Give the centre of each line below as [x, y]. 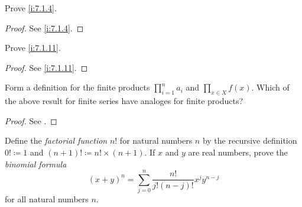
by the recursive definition [250, 140]
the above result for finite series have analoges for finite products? [124, 101]
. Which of [270, 87]
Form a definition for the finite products [77, 87]
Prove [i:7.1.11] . [33, 48]
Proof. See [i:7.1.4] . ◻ [44, 28]
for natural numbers [156, 140]
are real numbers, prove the [238, 152]
